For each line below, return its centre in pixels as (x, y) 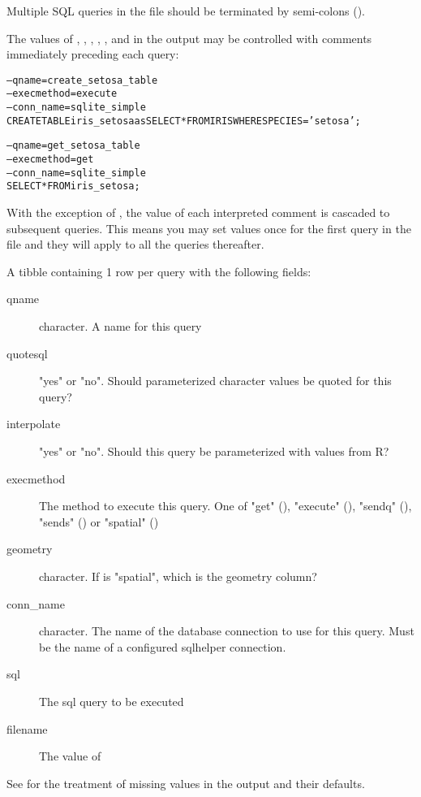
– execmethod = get (50, 160)
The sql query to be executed (112, 701)
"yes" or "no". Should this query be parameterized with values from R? (214, 450)
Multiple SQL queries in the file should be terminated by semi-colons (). (186, 11)
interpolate (34, 424)
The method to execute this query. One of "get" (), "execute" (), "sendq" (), (226, 506)
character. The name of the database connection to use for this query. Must (227, 631)
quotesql (27, 353)
